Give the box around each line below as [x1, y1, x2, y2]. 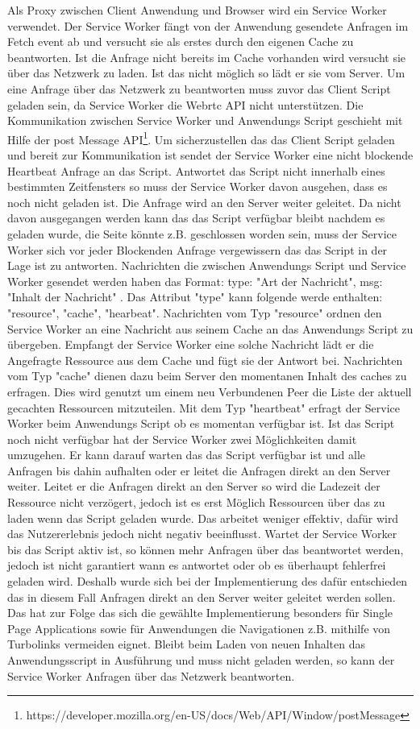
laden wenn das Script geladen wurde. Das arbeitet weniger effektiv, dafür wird [7, 509, 399, 526]
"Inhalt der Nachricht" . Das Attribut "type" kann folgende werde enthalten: [7, 288, 383, 305]
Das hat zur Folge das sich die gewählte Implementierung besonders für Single [7, 604, 393, 621]
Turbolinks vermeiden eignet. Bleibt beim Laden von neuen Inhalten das [7, 636, 365, 652]
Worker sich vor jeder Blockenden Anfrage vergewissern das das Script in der [7, 241, 388, 258]
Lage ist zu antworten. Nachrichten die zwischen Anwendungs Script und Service [7, 257, 406, 274]
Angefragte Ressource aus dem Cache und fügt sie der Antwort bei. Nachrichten [7, 351, 403, 368]
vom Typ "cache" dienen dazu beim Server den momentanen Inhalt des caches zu [7, 367, 407, 384]
